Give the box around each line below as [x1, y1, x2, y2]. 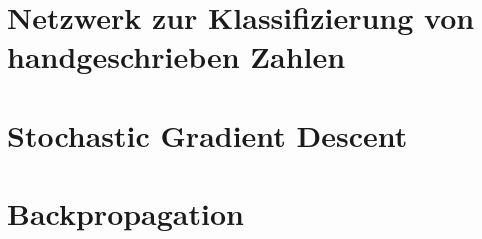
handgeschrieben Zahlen [7, 36, 346, 77]
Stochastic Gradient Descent [7, 114, 408, 155]
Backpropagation [7, 193, 244, 234]
